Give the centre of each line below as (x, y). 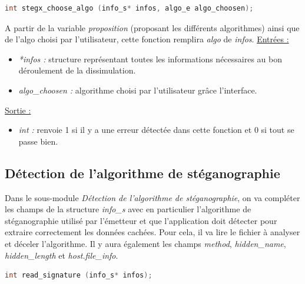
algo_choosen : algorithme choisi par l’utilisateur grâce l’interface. (138, 90)
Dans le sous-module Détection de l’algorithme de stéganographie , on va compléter (152, 197)
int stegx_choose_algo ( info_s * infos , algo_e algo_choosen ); (129, 8)
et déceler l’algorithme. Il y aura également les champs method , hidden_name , (145, 243)
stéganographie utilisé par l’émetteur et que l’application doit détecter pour (141, 220)
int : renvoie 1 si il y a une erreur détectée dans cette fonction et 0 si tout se (156, 130)
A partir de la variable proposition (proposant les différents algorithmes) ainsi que (152, 27)
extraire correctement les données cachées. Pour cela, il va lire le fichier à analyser (152, 232)
